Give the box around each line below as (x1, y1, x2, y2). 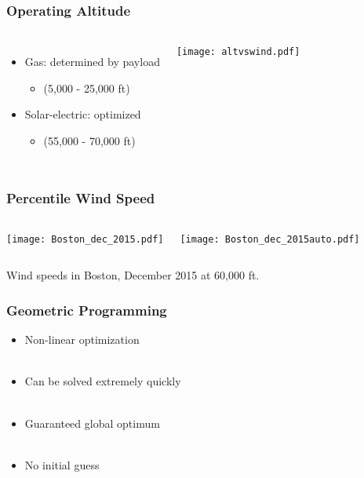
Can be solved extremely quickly (24, 373, 181, 389)
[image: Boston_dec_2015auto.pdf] (180, 233, 360, 245)
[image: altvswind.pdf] (176, 46, 300, 58)
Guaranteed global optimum (24, 414, 160, 431)
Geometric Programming (6, 300, 167, 319)
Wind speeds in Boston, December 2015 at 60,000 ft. (6, 267, 260, 283)
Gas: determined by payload (24, 53, 160, 70)
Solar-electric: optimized (24, 106, 141, 122)
